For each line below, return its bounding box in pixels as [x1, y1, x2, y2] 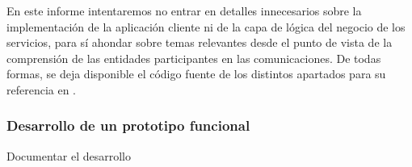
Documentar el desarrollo [6, 147, 131, 164]
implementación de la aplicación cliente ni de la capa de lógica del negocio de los [6, 18, 406, 35]
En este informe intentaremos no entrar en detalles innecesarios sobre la [6, 2, 362, 19]
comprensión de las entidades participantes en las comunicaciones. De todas [6, 49, 381, 66]
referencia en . [6, 81, 77, 98]
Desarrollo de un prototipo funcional [6, 115, 250, 136]
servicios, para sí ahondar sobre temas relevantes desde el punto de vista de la [6, 34, 393, 51]
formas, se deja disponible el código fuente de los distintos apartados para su [6, 65, 386, 82]
